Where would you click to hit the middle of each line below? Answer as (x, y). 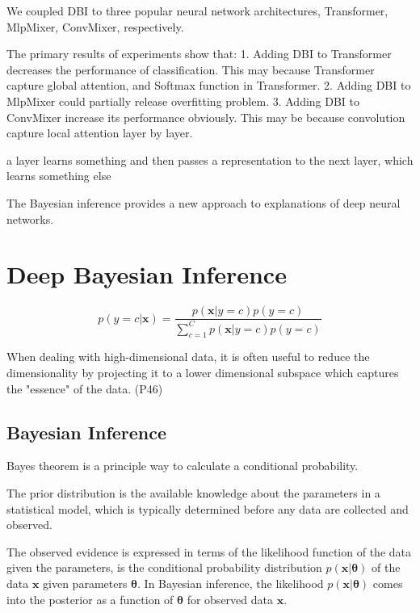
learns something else (59, 176)
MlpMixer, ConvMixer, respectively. (95, 26)
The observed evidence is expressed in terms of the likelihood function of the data (209, 551)
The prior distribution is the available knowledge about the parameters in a (193, 493)
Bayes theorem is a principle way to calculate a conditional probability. (183, 466)
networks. (30, 218)
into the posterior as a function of (90, 599)
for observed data (230, 599)
